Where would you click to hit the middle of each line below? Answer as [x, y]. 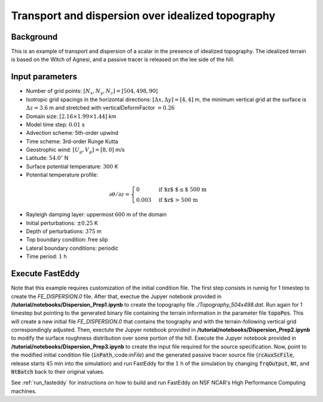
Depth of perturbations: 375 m [64, 231]
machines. [24, 391]
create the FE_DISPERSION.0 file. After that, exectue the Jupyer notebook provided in [116, 296]
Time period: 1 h [46, 256]
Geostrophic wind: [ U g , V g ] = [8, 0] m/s [75, 150]
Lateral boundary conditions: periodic [72, 248]
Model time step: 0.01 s [55, 124]
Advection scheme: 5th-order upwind [72, 133]
